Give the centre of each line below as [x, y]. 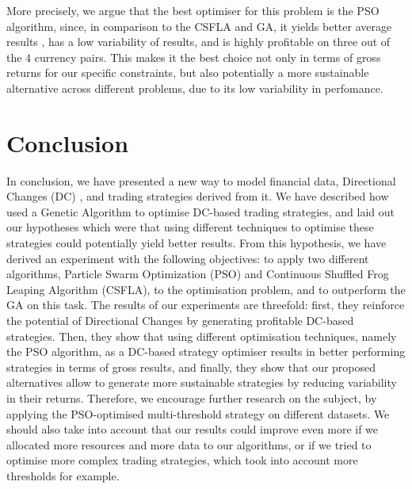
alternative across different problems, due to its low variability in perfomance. [195, 88]
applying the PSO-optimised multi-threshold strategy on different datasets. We [198, 413]
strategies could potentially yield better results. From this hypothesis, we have [196, 243]
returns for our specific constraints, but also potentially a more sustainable [188, 73]
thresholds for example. [63, 475]
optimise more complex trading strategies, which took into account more [182, 460]
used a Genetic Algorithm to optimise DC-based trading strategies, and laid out [201, 211]
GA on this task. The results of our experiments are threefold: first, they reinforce [206, 305]
